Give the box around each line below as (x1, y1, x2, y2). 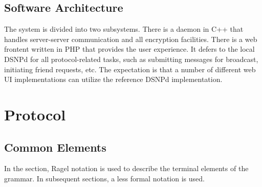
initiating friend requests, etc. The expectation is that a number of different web (4, 64, 256, 74)
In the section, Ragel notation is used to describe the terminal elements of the (4, 163, 249, 174)
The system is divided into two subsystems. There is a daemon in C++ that (4, 24, 244, 34)
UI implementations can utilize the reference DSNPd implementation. (4, 74, 223, 85)
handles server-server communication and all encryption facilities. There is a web (4, 33, 257, 44)
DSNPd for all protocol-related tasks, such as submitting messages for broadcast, (4, 53, 258, 64)
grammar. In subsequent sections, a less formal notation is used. (4, 173, 205, 183)
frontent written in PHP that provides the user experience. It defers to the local (4, 44, 255, 54)
